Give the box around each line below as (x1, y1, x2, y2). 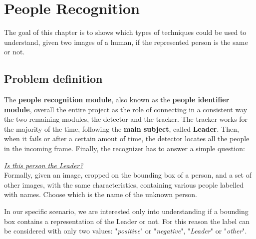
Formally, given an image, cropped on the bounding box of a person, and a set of (4, 170, 252, 180)
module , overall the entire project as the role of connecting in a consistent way (4, 104, 248, 114)
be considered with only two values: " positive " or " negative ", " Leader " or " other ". (4, 226, 247, 236)
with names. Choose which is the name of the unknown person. (4, 189, 197, 200)
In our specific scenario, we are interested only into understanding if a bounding (4, 206, 249, 217)
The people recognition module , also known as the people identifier (4, 94, 230, 105)
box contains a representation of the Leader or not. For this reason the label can (4, 216, 250, 226)
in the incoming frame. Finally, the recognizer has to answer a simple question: (4, 143, 245, 154)
